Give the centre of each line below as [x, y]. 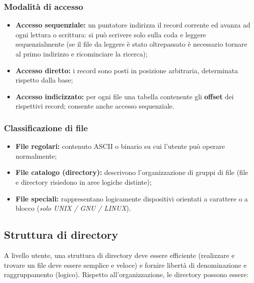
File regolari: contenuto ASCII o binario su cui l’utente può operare [120, 146]
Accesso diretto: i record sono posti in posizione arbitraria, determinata [127, 70]
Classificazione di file [46, 127]
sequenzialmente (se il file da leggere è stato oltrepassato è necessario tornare [131, 44]
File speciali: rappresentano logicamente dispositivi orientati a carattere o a [132, 198]
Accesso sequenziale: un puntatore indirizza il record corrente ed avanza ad [133, 25]
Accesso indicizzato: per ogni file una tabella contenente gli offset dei [125, 96]
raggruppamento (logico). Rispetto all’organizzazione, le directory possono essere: [126, 274]
